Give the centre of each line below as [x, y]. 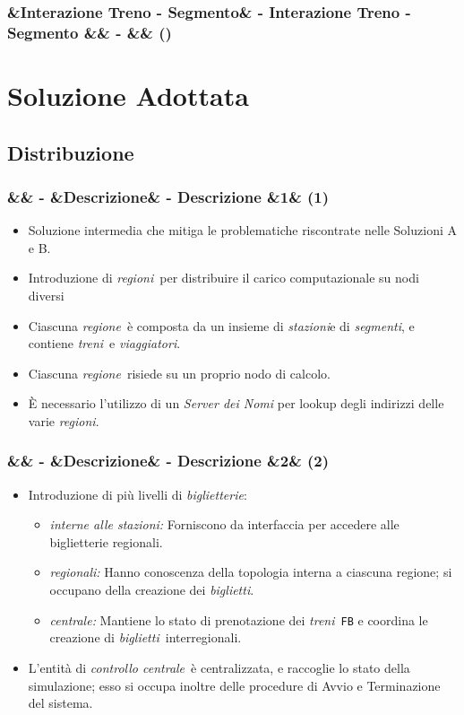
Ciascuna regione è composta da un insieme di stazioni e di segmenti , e [221, 325]
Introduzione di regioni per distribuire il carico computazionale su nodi [223, 278]
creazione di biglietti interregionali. [146, 637]
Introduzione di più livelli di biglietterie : [137, 494]
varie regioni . [64, 420]
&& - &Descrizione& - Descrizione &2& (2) [168, 461]
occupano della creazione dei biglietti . [152, 590]
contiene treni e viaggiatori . [104, 343]
